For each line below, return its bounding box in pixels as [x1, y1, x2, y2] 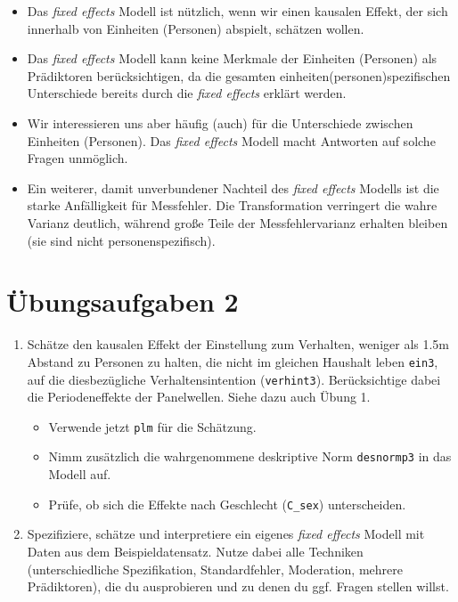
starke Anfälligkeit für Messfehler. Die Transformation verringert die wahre [27, 196, 438, 215]
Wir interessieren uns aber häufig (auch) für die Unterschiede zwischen [27, 113, 413, 132]
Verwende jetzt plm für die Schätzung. [48, 417, 257, 435]
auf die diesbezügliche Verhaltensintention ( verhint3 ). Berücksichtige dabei [27, 370, 441, 388]
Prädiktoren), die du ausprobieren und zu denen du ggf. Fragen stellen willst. [27, 577, 449, 596]
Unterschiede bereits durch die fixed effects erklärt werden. [27, 84, 347, 102]
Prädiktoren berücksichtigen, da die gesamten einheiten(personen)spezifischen [27, 66, 451, 85]
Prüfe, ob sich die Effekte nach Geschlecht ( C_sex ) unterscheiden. [48, 494, 406, 513]
